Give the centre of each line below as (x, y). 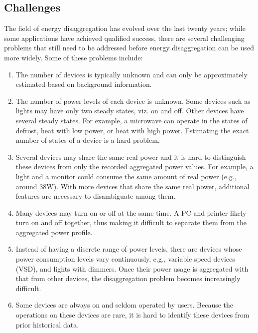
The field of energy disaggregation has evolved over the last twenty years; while (125, 28)
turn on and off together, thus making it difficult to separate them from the (131, 222)
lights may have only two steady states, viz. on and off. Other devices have (130, 111)
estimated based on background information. (84, 84)
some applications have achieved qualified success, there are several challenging (124, 38)
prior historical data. (47, 324)
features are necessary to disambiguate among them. (96, 196)
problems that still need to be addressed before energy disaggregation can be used (129, 48)
